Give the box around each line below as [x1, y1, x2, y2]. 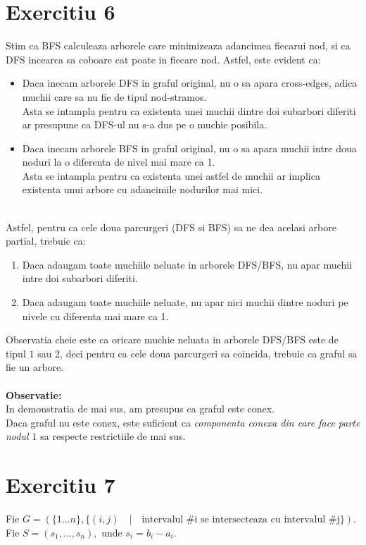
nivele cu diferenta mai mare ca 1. [22, 308, 169, 323]
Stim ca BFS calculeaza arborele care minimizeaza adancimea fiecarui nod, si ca [6, 38, 351, 53]
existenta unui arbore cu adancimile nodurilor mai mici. [22, 182, 263, 197]
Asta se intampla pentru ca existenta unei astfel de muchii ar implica [22, 168, 320, 183]
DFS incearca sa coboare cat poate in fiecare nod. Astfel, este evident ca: [6, 51, 321, 66]
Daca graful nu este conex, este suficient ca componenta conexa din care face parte [6, 415, 360, 429]
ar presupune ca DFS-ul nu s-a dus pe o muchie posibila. [22, 117, 267, 132]
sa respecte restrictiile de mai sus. [40, 429, 186, 443]
